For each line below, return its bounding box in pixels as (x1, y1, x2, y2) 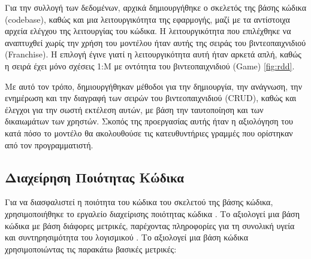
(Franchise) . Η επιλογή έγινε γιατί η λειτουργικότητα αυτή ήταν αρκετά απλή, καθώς (5, 48, 301, 60)
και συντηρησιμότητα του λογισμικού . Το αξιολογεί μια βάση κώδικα (5, 231, 249, 243)
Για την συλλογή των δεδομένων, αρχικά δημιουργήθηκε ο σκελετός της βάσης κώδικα (5, 1, 306, 13)
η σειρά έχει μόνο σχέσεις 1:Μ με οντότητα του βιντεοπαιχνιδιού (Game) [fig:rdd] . (5, 59, 295, 72)
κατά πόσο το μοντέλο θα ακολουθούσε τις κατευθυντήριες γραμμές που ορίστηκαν (5, 126, 293, 139)
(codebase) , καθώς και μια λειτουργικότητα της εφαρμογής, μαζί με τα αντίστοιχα (5, 13, 290, 25)
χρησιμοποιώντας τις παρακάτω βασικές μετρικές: (5, 242, 177, 255)
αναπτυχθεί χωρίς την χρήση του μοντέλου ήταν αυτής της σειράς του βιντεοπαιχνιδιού (5, 36, 306, 48)
